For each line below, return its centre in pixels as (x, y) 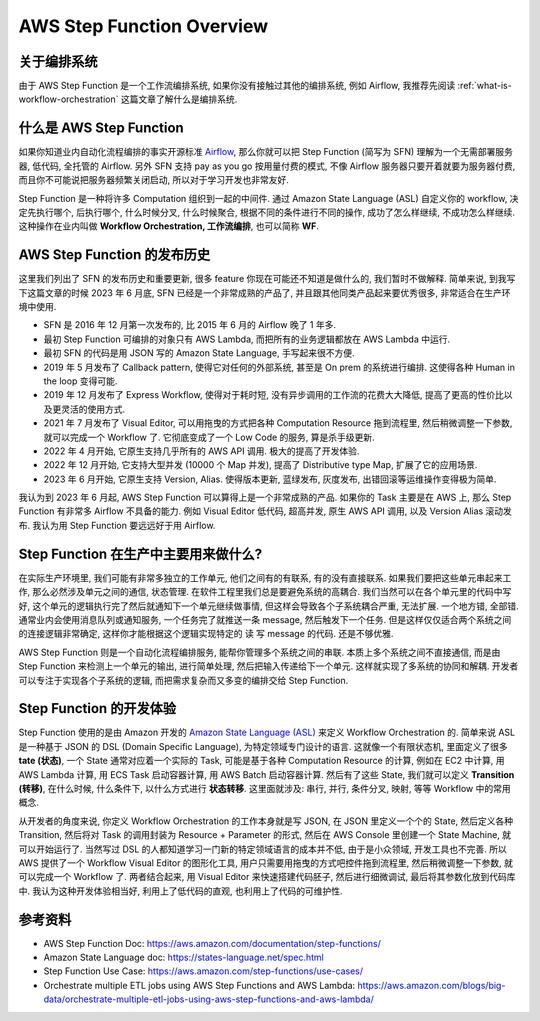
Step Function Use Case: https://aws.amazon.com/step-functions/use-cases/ (203, 971)
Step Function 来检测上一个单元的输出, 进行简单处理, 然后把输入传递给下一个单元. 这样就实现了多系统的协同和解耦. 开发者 (268, 666)
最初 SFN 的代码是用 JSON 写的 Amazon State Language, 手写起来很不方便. (199, 353)
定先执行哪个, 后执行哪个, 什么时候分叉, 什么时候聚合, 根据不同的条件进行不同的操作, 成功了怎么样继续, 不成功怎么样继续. (266, 212)
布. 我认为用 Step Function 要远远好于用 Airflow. (117, 525)
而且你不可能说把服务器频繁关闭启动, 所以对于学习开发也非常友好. (154, 180)
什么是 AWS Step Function (101, 128)
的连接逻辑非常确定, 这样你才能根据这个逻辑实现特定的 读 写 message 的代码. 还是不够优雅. (206, 634)
